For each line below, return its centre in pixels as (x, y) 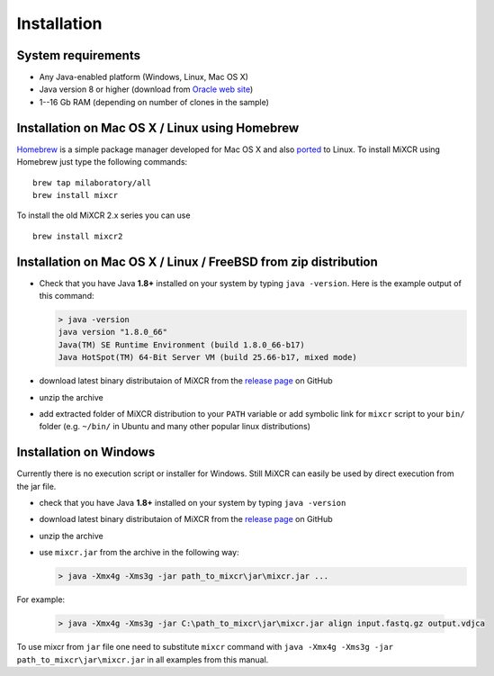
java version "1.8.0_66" (113, 332)
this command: (67, 296)
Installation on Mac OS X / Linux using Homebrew (158, 127)
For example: (41, 599)
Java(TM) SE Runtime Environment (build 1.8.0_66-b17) (181, 345)
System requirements (79, 55)
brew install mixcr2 (78, 236)
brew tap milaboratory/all (92, 183)
